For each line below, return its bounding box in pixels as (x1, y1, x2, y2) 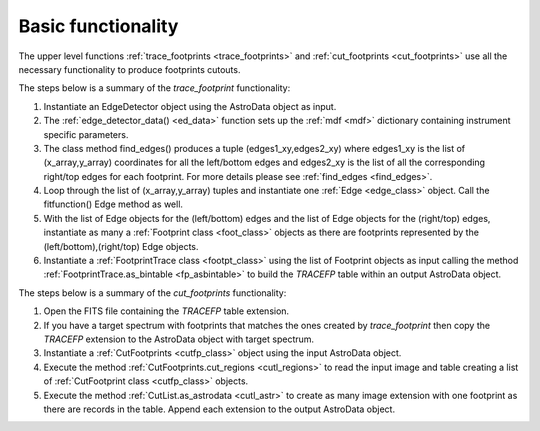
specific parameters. (43, 128, 129, 140)
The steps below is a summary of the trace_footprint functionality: (18, 82, 291, 94)
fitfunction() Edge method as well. (43, 198, 184, 210)
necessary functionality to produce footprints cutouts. (18, 63, 241, 75)
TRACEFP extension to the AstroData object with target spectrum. (43, 333, 315, 345)
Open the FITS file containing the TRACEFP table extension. (43, 305, 290, 317)
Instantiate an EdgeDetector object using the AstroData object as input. (43, 100, 337, 112)
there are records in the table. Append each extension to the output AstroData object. (43, 403, 395, 415)
